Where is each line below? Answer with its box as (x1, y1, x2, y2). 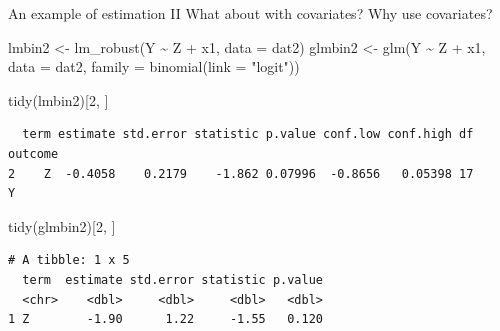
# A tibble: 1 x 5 (8, 253, 130, 268)
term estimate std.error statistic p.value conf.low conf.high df (22, 127, 474, 142)
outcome (8, 146, 59, 161)
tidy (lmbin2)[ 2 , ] (8, 89, 109, 110)
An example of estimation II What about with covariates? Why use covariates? (8, 3, 493, 23)
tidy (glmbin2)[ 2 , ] (8, 215, 116, 236)
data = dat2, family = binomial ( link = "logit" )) (8, 56, 300, 77)
